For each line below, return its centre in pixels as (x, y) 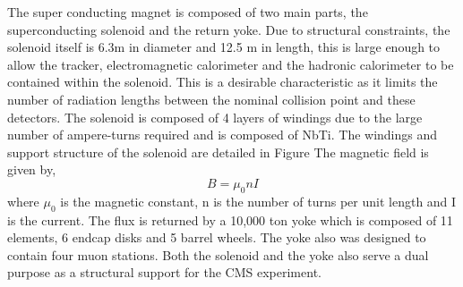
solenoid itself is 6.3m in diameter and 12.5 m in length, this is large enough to (224, 47)
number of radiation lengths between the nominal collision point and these (211, 99)
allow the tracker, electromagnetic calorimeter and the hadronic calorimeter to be (231, 64)
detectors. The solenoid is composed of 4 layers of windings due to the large (215, 117)
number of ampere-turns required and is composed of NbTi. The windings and (223, 135)
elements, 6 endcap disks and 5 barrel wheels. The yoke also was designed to (217, 237)
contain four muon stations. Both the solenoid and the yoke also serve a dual (218, 254)
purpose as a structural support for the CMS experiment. (164, 272)
